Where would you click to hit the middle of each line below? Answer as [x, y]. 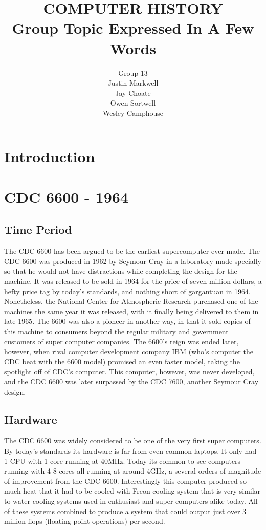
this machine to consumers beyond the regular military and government [116, 331]
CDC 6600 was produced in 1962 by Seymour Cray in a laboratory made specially [133, 261]
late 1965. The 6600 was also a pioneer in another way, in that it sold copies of [127, 321]
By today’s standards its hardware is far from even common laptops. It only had [130, 450]
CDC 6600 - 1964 [66, 197]
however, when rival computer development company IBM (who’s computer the [129, 351]
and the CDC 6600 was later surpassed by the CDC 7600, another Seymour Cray [131, 381]
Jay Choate [133, 93]
